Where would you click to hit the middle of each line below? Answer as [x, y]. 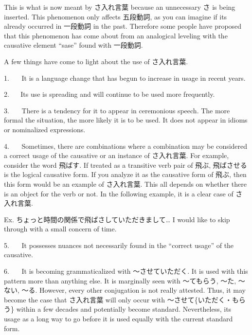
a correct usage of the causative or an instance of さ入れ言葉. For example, [117, 155]
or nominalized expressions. [45, 129]
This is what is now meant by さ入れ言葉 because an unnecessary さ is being [120, 7]
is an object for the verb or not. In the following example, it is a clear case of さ [123, 193]
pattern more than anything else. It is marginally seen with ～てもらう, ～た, [120, 280]
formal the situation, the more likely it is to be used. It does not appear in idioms [126, 120]
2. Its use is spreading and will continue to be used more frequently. [109, 94]
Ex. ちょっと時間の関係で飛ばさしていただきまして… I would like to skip [117, 219]
